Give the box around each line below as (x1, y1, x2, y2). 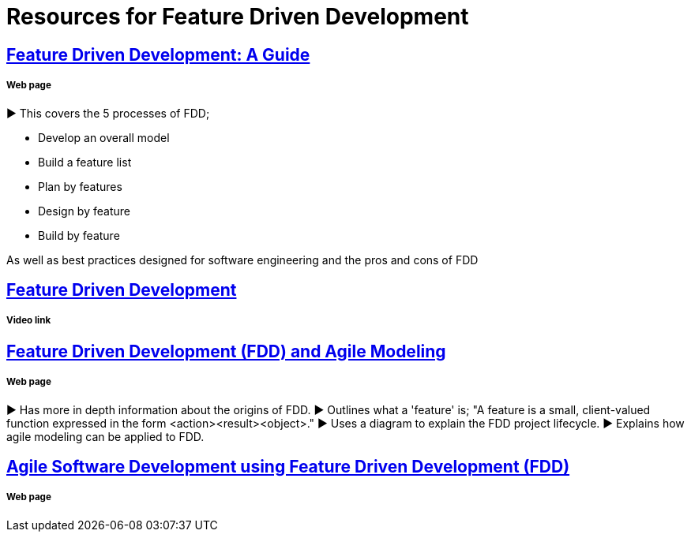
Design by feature (38, 204, 130, 218)
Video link (6, 315, 51, 327)
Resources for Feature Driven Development (6, 3, 469, 30)
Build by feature (38, 228, 120, 242)
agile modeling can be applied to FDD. (6, 429, 205, 443)
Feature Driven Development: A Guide (6, 44, 310, 65)
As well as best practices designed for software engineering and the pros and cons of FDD (6, 252, 479, 267)
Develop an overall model (38, 130, 170, 144)
